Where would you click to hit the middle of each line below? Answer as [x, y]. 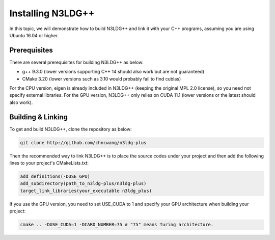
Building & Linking [39, 117]
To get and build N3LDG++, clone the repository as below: [71, 129]
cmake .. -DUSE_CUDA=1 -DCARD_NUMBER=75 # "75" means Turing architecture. [117, 225]
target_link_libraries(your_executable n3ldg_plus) [86, 191]
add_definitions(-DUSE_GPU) [55, 177]
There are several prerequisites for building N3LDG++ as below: [76, 62]
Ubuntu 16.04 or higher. [34, 35]
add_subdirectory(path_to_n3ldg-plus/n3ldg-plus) [83, 184]
